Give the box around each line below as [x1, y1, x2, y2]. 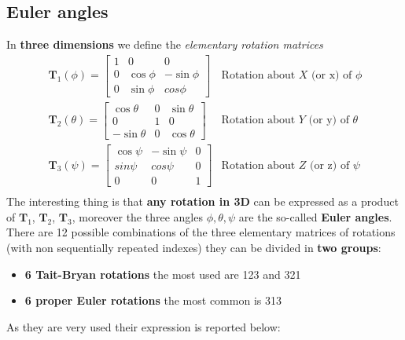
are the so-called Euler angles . [238, 208, 392, 225]
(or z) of [310, 159, 350, 171]
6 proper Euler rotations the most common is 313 [24, 292, 282, 309]
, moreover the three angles [72, 208, 203, 225]
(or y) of [308, 115, 349, 126]
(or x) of [311, 70, 352, 82]
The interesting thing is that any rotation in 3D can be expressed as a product [6, 193, 399, 210]
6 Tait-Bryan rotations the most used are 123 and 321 [24, 265, 301, 282]
